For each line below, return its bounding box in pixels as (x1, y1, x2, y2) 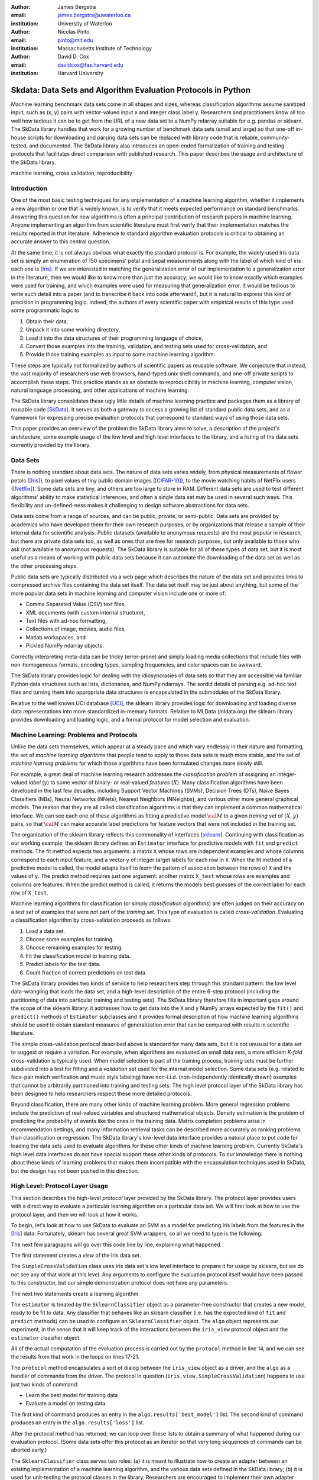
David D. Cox (57, 53, 89, 60)
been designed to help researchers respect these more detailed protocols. (11, 1090, 192, 1098)
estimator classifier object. (11, 1334, 81, 1341)
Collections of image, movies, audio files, (25, 625, 126, 633)
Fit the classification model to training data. (25, 952, 131, 959)
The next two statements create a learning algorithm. (11, 1290, 140, 1297)
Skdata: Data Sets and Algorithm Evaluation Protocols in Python (11, 85, 251, 95)
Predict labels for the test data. (25, 961, 101, 968)
